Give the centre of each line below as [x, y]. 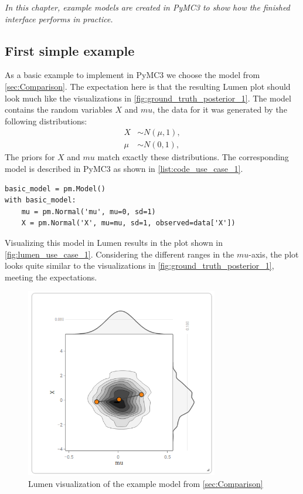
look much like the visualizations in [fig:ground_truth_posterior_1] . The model [148, 98]
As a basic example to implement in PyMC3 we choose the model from [132, 75]
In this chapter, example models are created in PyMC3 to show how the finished [147, 7]
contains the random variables [59, 109]
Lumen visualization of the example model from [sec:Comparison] [146, 483]
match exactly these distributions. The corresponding [193, 157]
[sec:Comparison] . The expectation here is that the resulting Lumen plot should [148, 86]
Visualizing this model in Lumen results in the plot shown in [114, 242]
